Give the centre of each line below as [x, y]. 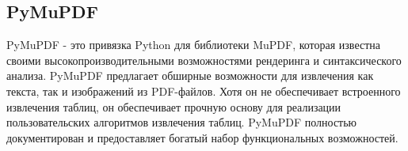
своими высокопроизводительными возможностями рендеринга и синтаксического [204, 60]
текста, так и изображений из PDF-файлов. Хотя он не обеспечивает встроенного [204, 91]
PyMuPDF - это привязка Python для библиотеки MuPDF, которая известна [193, 45]
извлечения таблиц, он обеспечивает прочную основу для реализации [174, 106]
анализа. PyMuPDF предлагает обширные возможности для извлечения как [190, 75]
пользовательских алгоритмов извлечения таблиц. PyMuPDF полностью [182, 122]
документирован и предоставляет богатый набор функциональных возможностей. [202, 137]
